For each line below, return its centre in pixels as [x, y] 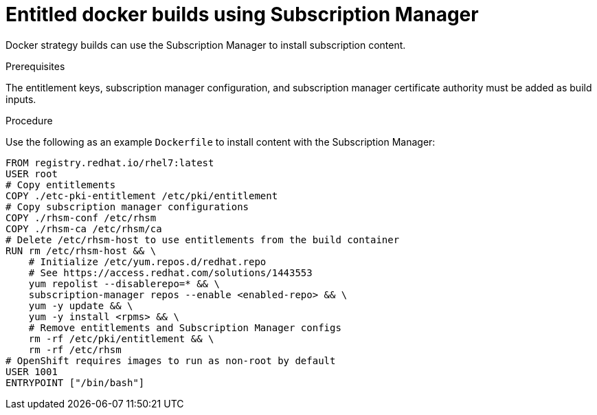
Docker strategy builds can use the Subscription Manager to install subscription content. [206, 45]
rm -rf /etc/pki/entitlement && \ [121, 338]
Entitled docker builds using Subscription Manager [242, 14]
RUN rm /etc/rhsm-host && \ [81, 250]
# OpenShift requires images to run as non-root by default [171, 360]
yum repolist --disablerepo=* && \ [124, 283]
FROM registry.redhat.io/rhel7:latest [110, 162]
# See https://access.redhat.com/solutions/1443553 [170, 272]
